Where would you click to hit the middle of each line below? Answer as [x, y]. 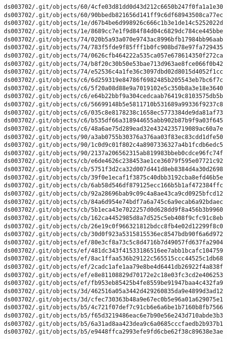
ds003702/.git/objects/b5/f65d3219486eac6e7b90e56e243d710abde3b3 [114, 315]
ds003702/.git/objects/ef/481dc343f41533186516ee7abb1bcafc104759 [114, 250]
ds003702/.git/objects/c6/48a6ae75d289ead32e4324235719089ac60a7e [114, 129]
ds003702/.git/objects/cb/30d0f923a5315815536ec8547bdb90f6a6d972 [114, 234]
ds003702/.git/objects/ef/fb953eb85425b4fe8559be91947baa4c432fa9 [114, 283]
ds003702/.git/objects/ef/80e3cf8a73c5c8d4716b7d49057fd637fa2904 [114, 243]
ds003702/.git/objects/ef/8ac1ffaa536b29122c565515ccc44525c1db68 [114, 259]
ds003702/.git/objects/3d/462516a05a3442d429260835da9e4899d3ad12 [114, 291]
